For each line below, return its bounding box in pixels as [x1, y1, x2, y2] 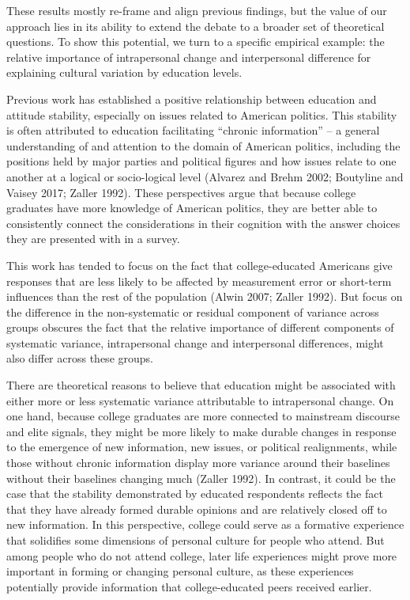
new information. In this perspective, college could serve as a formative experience [6, 516, 404, 533]
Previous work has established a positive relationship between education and [6, 90, 377, 107]
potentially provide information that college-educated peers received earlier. [6, 578, 372, 594]
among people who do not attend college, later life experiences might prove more [6, 547, 397, 564]
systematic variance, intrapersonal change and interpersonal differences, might [6, 334, 384, 351]
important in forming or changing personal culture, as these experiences [6, 563, 354, 579]
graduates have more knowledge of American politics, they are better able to [6, 199, 378, 216]
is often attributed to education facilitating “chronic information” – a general [6, 122, 380, 139]
